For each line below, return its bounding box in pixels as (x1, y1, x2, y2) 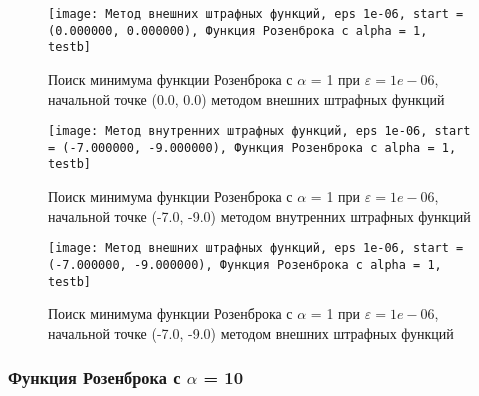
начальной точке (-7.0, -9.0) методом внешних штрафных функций (48, 322, 454, 343)
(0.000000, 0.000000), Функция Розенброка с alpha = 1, (48, 23, 428, 38)
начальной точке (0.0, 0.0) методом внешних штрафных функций (48, 88, 445, 109)
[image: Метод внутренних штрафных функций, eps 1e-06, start (48, 124, 471, 139)
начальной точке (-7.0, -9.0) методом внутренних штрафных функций (48, 205, 471, 226)
